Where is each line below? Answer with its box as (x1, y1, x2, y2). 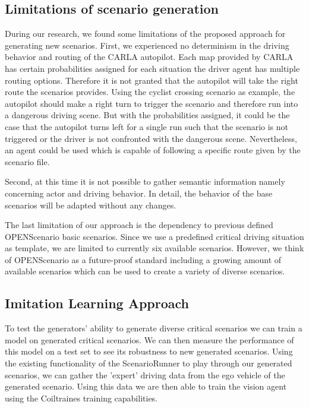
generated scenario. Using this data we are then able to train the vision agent (5, 380, 287, 393)
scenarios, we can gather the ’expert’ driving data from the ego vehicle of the (5, 368, 285, 381)
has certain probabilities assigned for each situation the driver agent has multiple (5, 62, 300, 74)
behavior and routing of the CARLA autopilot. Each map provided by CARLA (5, 50, 294, 63)
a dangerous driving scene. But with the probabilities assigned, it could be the (5, 109, 290, 121)
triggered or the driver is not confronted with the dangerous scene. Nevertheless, (5, 132, 297, 144)
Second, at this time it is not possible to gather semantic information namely (5, 175, 285, 188)
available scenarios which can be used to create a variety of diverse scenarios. (5, 265, 285, 277)
